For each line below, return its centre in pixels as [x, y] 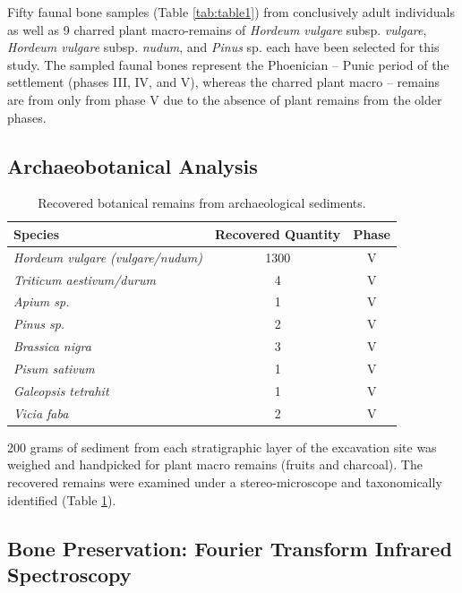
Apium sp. [42, 301]
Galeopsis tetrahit [61, 390]
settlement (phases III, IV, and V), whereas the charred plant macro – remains [224, 82]
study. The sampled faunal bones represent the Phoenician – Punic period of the [228, 64]
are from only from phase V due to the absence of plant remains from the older [225, 99]
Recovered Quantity [278, 233]
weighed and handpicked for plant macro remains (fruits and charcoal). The [215, 464]
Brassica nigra [52, 346]
